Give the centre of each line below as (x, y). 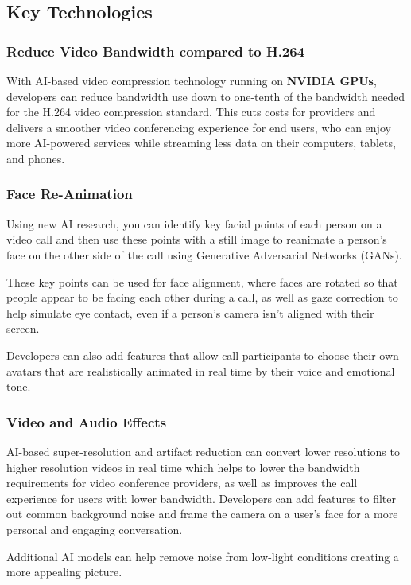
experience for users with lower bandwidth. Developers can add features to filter (201, 498)
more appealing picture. (64, 572)
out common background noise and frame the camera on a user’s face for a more (202, 514)
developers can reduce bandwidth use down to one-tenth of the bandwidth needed (206, 96)
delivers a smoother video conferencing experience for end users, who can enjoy (199, 127)
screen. (23, 328)
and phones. (36, 158)
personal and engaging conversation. (95, 529)
